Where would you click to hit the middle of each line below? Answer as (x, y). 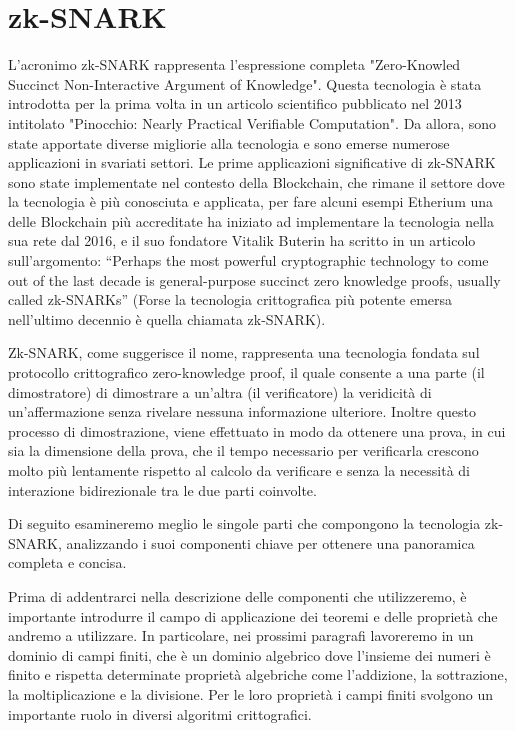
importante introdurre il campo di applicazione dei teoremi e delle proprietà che (253, 615)
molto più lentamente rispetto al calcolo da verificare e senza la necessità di (239, 470)
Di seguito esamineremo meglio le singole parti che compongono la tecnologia (244, 523)
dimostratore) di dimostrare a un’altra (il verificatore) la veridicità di (220, 391)
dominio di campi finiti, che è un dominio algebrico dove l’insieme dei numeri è (249, 654)
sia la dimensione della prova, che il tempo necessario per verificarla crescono (243, 450)
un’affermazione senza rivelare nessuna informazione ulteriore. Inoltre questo (242, 411)
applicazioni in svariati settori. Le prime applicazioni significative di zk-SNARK (252, 162)
